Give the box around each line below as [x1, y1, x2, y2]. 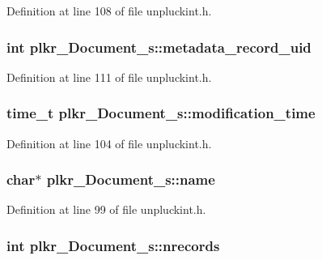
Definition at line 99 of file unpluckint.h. [6, 201, 206, 218]
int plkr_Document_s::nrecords [6, 235, 220, 255]
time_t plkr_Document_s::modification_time [6, 103, 316, 123]
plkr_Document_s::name [46, 169, 215, 190]
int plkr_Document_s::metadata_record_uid [6, 36, 311, 57]
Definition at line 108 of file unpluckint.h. [6, 2, 212, 19]
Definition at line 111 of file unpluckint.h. [6, 68, 212, 85]
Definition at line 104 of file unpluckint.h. [6, 134, 212, 151]
